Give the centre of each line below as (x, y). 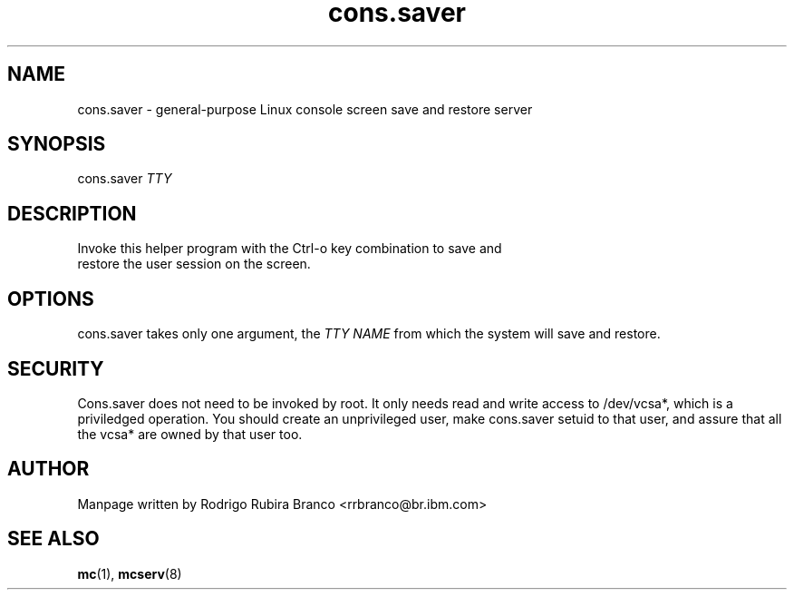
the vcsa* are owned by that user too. (190, 434)
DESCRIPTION (72, 213)
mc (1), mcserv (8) (130, 573)
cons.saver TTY (125, 179)
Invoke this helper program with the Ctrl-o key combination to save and (290, 249)
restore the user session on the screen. (194, 264)
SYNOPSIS (57, 144)
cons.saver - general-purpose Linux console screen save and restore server (305, 109)
